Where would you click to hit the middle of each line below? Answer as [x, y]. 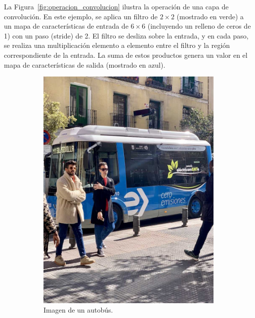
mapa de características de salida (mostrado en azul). [85, 64]
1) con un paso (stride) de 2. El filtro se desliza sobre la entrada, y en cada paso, [126, 35]
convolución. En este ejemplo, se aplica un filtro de [81, 16]
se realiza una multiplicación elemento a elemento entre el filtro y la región [117, 45]
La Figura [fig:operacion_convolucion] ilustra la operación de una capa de [116, 6]
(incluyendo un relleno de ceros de [199, 26]
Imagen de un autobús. [78, 310]
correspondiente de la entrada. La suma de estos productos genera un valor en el [126, 55]
